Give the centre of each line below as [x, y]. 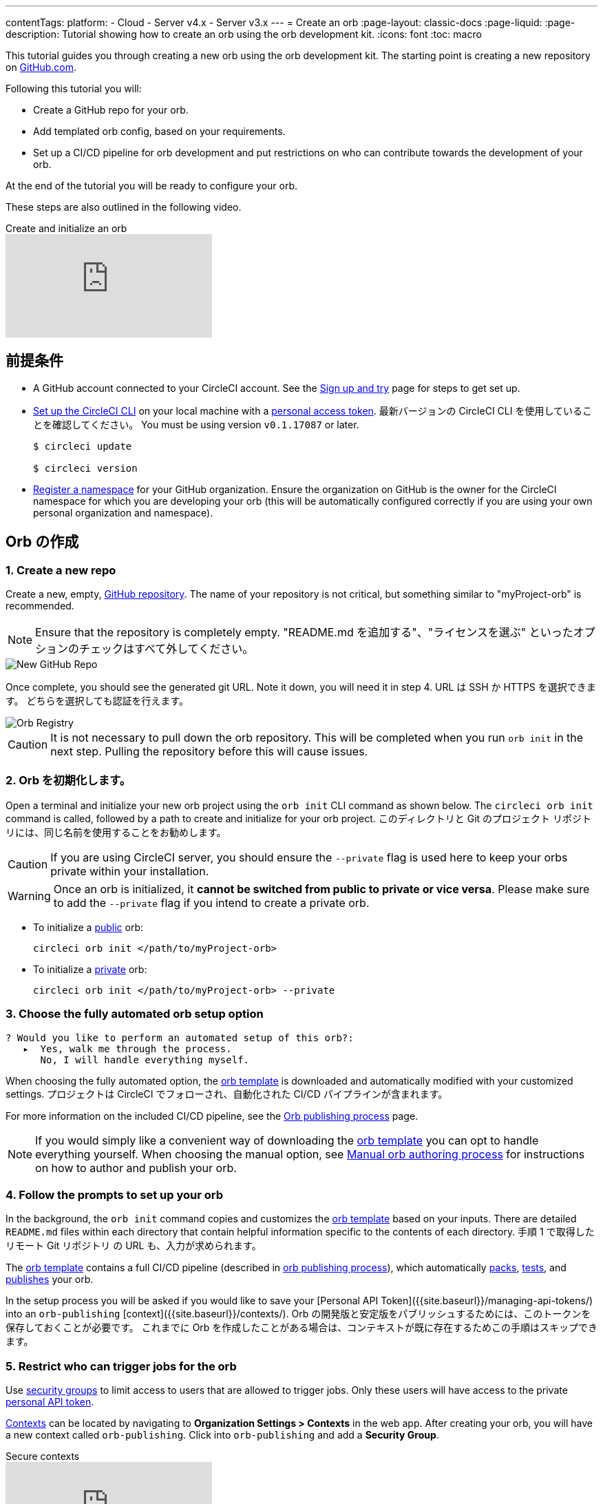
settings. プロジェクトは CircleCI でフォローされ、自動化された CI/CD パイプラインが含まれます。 [227, 1094]
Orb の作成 [42, 542]
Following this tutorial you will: [74, 88]
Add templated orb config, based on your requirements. [159, 131]
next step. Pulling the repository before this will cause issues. [209, 752]
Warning [29, 896]
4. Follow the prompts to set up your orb [115, 1194]
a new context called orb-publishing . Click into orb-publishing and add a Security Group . [222, 1435]
